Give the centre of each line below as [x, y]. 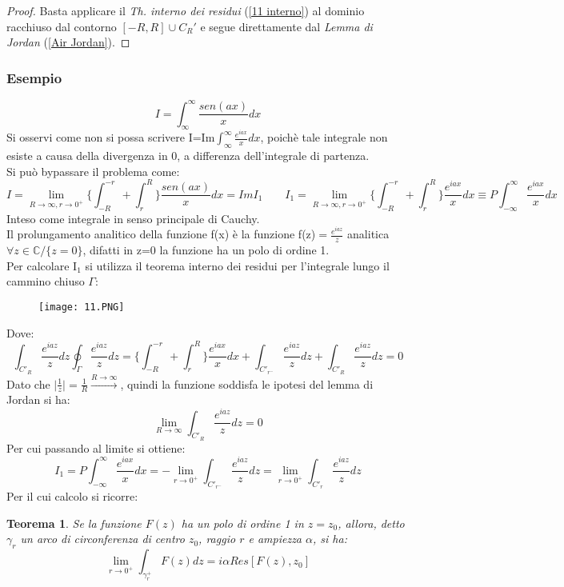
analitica [368, 234]
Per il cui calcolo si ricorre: [72, 496]
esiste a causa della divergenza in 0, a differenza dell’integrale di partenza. [188, 156]
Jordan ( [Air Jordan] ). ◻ [68, 42]
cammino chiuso [46, 281]
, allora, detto [371, 523]
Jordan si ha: [38, 399]
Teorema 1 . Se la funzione [74, 523]
